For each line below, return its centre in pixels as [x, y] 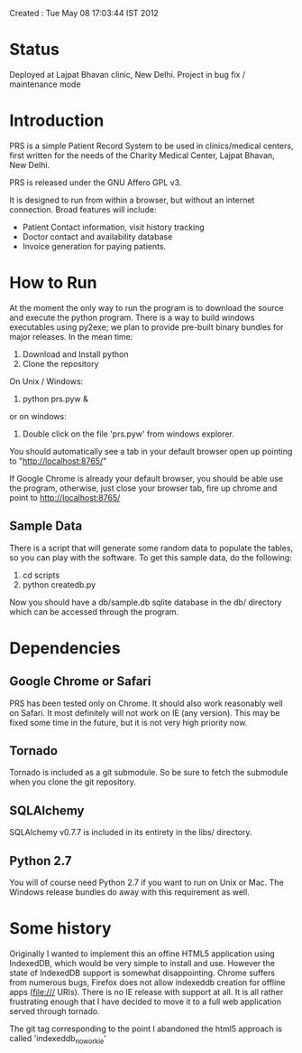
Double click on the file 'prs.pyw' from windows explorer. [128, 434]
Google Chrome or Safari [80, 682]
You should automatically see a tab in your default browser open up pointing [151, 451]
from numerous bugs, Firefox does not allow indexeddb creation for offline [147, 982]
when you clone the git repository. [73, 782]
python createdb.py [59, 584]
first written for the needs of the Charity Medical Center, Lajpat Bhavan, [142, 155]
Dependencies [65, 648]
